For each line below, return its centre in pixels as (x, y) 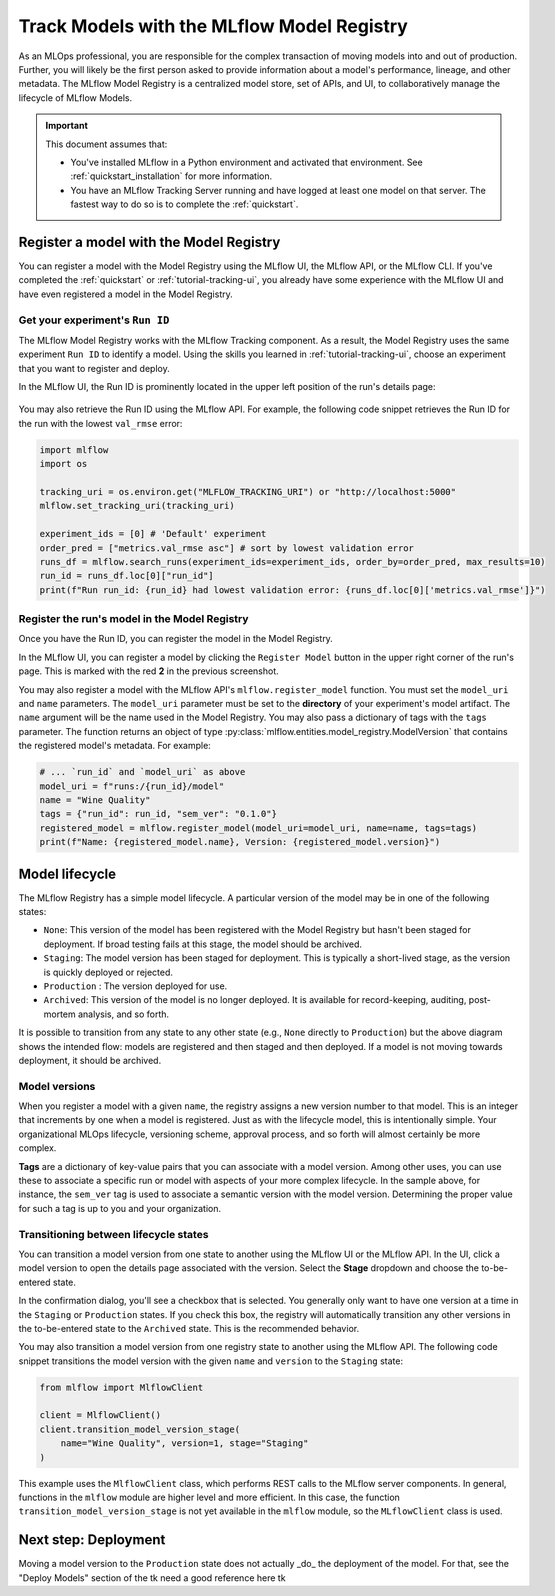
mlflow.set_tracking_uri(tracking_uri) (137, 506)
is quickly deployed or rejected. (108, 972)
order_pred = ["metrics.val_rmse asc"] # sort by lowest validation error (227, 548)
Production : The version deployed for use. (135, 986)
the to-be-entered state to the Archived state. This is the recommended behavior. (189, 1328)
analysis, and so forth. (123, 1014)
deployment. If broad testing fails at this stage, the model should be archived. (203, 944)
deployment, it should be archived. (90, 1060)
